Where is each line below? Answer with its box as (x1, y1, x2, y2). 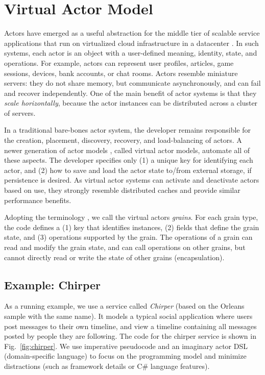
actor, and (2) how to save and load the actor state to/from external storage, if (4, 164, 252, 175)
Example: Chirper (4, 277, 101, 292)
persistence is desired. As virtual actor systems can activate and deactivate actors (4, 174, 259, 185)
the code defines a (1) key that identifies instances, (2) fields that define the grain (4, 221, 259, 232)
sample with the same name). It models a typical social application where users (4, 310, 253, 321)
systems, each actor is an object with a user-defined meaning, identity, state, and (4, 47, 257, 58)
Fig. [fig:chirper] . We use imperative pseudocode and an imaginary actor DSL (4, 340, 248, 351)
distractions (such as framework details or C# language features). (4, 360, 210, 371)
